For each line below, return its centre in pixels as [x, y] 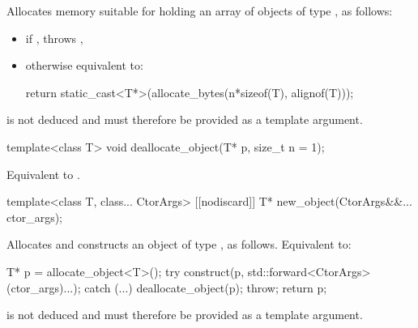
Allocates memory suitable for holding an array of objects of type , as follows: [200, 11]
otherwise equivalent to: [84, 65]
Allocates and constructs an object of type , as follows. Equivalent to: [179, 244]
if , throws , [54, 38]
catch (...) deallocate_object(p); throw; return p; [206, 287]
